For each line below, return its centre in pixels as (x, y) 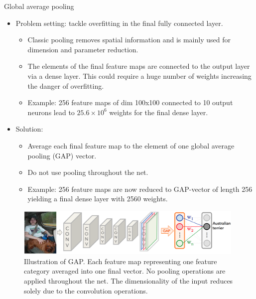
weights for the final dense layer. (159, 112)
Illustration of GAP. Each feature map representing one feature (121, 261)
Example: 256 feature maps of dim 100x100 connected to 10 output (130, 102)
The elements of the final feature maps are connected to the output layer (139, 66)
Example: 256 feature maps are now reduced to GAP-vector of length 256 (140, 189)
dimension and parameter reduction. (83, 49)
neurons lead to (51, 112)
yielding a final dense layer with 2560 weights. (98, 199)
